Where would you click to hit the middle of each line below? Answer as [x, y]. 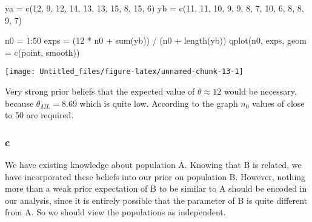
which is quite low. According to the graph [159, 103]
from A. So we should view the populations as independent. [115, 212]
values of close [278, 103]
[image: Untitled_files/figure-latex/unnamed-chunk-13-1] [124, 72]
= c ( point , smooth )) [42, 52]
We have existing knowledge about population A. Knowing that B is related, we [153, 165]
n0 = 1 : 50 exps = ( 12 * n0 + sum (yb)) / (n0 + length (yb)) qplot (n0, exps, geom [156, 40]
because [19, 103]
